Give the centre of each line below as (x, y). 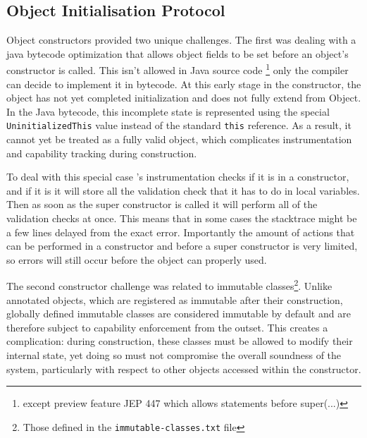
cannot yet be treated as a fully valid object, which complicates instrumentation (179, 139)
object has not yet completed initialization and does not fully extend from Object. (184, 98)
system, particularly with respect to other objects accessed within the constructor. (184, 369)
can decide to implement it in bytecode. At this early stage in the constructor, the (184, 84)
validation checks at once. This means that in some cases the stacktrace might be (182, 218)
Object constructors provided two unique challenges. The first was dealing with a (181, 40)
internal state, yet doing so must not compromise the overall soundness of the (174, 355)
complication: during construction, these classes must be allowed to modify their (180, 341)
